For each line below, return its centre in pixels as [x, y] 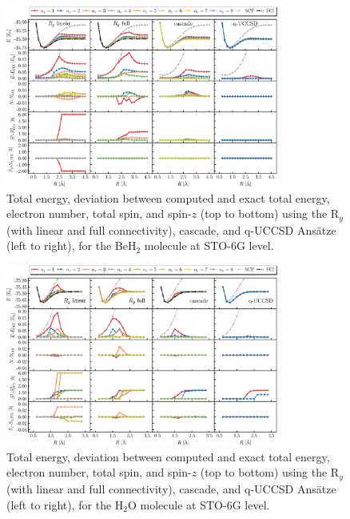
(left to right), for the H [65, 504]
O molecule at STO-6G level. [199, 504]
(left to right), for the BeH [72, 245]
